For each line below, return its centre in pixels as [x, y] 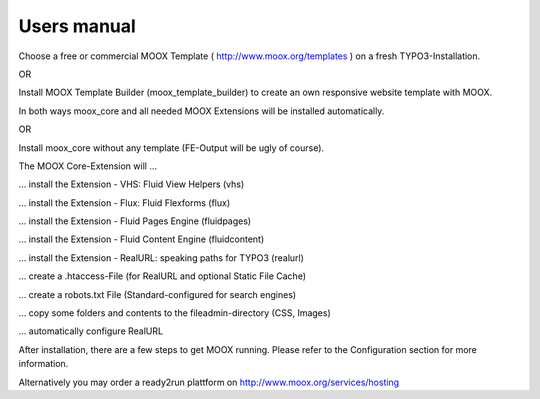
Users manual [77, 26]
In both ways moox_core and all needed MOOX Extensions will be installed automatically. [201, 111]
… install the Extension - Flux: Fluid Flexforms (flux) [124, 202]
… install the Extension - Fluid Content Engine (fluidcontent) [141, 239]
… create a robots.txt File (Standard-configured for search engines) [157, 294]
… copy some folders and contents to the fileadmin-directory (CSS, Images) [175, 313]
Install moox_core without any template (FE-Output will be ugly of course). [171, 147]
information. [43, 364]
